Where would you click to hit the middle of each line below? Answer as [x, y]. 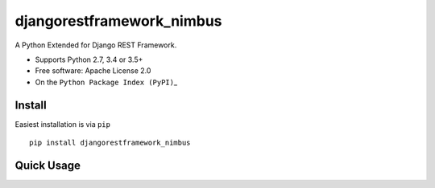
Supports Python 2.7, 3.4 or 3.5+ [89, 59]
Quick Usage [48, 165]
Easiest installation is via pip [62, 124]
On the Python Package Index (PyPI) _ [106, 82]
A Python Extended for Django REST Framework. [96, 45]
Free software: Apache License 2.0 [93, 71]
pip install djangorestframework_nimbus [110, 143]
